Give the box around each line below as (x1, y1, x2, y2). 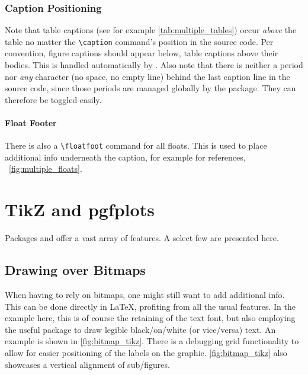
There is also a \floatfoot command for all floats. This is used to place (5, 139, 267, 152)
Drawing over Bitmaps (5, 261, 146, 279)
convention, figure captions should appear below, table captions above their (5, 47, 278, 59)
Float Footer (5, 117, 57, 129)
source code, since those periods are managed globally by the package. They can (5, 82, 296, 94)
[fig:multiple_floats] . (9, 162, 82, 175)
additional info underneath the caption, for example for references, (5, 150, 246, 163)
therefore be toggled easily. (5, 93, 102, 105)
